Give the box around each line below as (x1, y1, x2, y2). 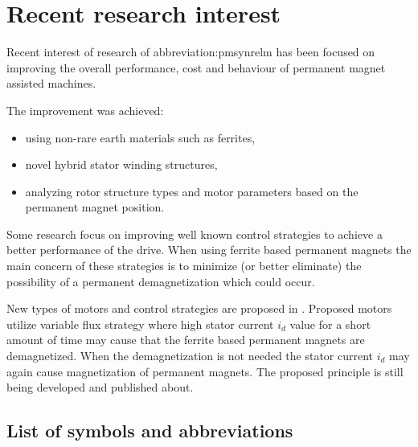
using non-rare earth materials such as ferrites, (25, 129, 256, 146)
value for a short (289, 315, 371, 332)
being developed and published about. (6, 379, 194, 396)
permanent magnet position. (25, 199, 165, 215)
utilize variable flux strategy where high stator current (6, 315, 274, 332)
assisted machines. (6, 75, 96, 92)
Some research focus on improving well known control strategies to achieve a (6, 225, 383, 242)
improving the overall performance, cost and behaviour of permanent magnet (6, 59, 386, 76)
